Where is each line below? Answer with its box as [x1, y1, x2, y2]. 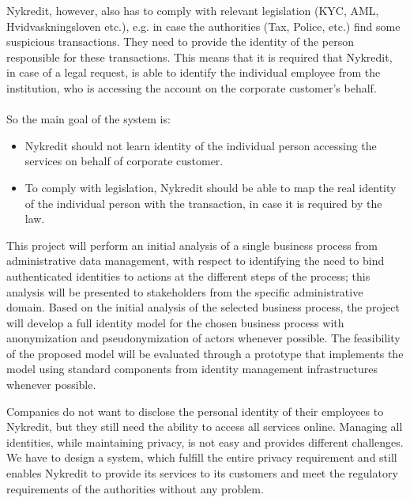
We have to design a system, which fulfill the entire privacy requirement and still [6, 449, 397, 466]
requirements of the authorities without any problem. [6, 480, 264, 496]
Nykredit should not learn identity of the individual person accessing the [24, 137, 377, 153]
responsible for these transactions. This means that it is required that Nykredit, [6, 48, 393, 65]
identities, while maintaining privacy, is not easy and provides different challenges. [6, 433, 404, 450]
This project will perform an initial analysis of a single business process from [6, 236, 378, 253]
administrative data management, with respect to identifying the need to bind [6, 252, 385, 269]
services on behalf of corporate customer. [24, 153, 224, 169]
